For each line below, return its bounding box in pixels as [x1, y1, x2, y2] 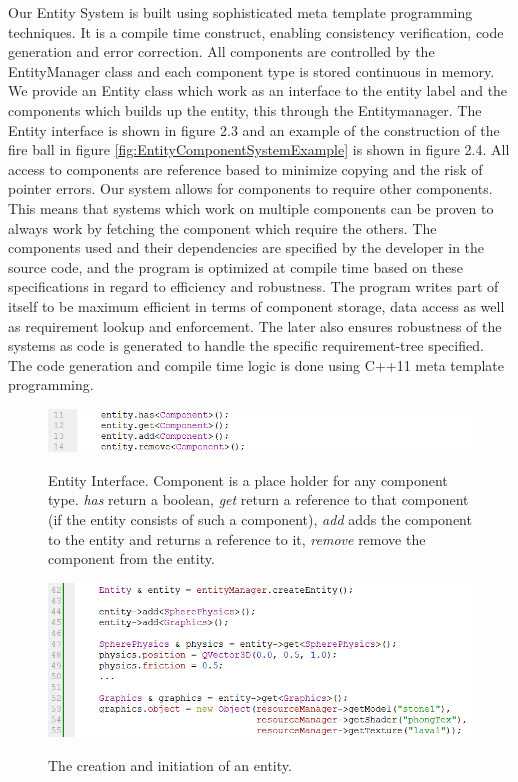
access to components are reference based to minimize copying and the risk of [8, 158, 483, 179]
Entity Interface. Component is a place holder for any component [48, 469, 448, 490]
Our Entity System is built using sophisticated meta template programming [8, 2, 473, 22]
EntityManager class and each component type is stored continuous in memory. [8, 60, 495, 81]
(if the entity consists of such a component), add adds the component [48, 509, 472, 530]
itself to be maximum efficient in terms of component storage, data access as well [8, 295, 505, 316]
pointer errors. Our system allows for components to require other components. [8, 178, 493, 199]
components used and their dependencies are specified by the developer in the [8, 237, 485, 258]
